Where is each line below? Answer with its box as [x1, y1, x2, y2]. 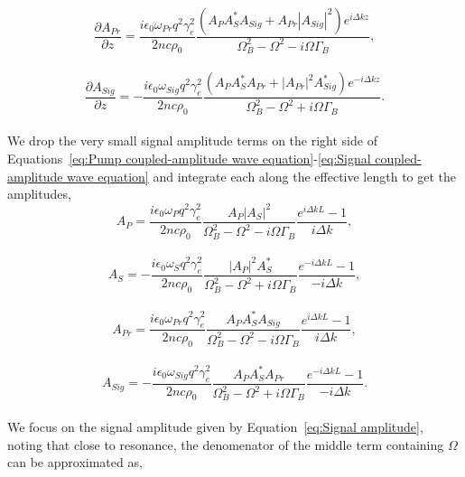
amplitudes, [7, 184, 71, 203]
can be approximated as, [7, 453, 143, 472]
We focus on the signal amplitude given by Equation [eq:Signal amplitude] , [7, 417, 423, 436]
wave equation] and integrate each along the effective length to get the [67, 166, 457, 185]
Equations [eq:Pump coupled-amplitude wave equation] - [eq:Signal [7, 149, 371, 168]
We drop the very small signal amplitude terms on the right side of [7, 131, 377, 150]
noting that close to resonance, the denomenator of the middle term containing [7, 435, 444, 454]
